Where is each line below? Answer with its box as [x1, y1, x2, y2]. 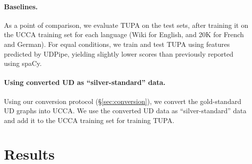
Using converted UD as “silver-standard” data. [4, 77, 166, 87]
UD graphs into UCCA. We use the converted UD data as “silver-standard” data [4, 105, 247, 116]
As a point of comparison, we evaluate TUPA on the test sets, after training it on [4, 20, 249, 30]
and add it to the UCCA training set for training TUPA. [4, 115, 175, 125]
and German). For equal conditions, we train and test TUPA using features [4, 39, 230, 49]
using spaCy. [4, 58, 42, 68]
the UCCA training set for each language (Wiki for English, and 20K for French [4, 29, 244, 40]
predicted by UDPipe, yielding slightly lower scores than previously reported [4, 48, 233, 59]
